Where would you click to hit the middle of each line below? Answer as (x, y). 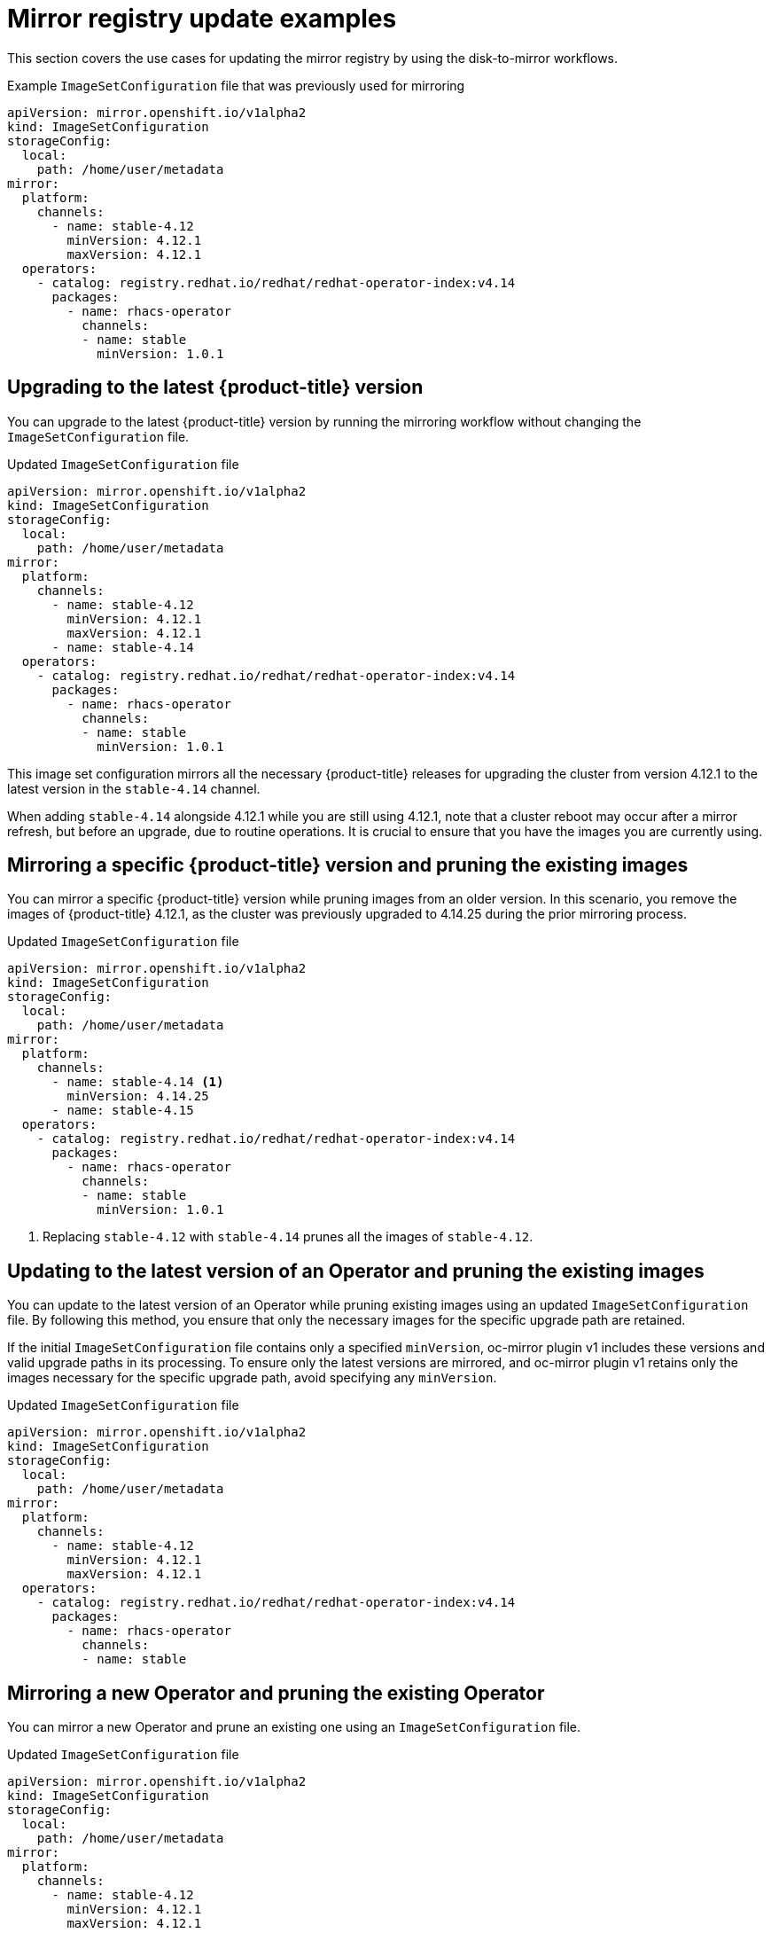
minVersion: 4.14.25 (138, 1096)
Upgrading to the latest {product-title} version (215, 387)
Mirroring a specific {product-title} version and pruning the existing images (348, 865)
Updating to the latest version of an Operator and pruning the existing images (356, 1271)
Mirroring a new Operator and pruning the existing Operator (276, 1693)
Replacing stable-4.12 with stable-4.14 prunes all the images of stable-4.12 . (288, 1237)
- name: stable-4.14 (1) (138, 1082)
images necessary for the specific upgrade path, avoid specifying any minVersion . (252, 1378)
